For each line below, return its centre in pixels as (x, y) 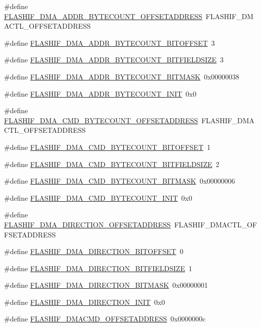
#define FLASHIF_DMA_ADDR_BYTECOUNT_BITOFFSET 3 (110, 43)
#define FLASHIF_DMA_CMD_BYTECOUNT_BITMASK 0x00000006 (120, 181)
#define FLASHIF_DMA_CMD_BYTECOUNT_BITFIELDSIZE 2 (112, 164)
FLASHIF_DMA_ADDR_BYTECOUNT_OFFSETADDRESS (103, 16)
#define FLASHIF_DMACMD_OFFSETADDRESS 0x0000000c (105, 319)
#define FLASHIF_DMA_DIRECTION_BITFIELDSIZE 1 (98, 268)
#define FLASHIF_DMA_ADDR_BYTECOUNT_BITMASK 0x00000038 (122, 76)
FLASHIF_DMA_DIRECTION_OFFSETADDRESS (88, 224)
